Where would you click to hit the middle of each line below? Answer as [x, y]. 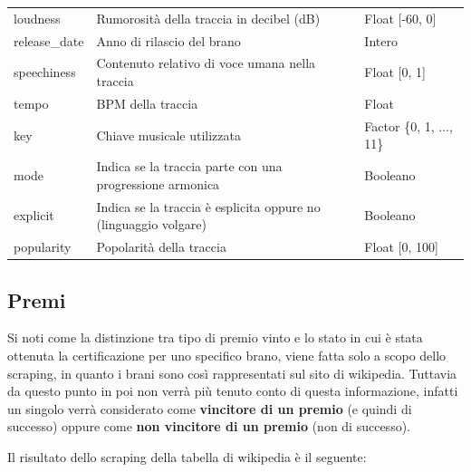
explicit [34, 215]
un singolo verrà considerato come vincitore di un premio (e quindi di [210, 408]
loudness [37, 18]
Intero [381, 40]
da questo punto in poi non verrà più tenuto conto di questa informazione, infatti [233, 391]
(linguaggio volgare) [151, 224]
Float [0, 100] [401, 247]
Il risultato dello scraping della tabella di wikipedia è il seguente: [187, 456]
